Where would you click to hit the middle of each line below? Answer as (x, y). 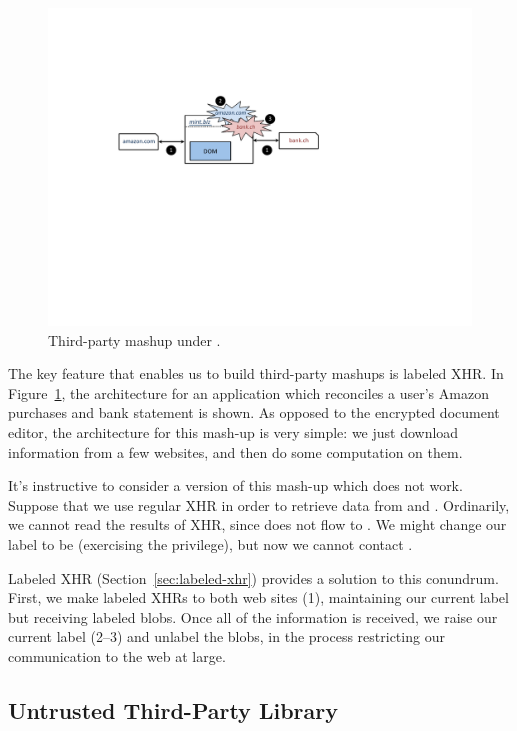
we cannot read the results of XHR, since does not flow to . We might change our (257, 524)
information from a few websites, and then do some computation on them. (235, 451)
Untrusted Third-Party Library (173, 709)
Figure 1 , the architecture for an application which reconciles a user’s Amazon (248, 392)
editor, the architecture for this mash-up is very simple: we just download (233, 431)
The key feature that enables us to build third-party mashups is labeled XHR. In (256, 373)
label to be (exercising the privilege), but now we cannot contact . (210, 543)
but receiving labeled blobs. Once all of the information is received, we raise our (253, 616)
